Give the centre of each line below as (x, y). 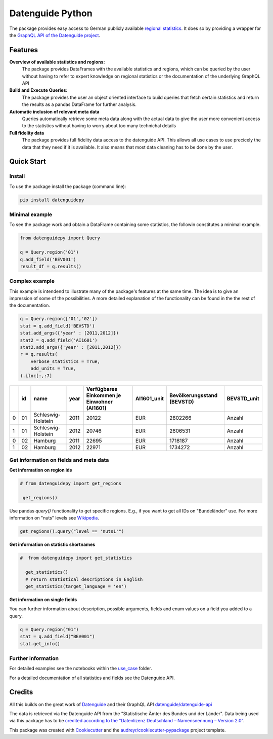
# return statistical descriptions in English (84, 579)
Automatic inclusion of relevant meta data (54, 112)
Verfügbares (102, 389)
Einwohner (100, 401)
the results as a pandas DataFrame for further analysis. (79, 104)
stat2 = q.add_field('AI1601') (59, 340)
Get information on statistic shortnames (52, 544)
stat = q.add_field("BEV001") (57, 637)
